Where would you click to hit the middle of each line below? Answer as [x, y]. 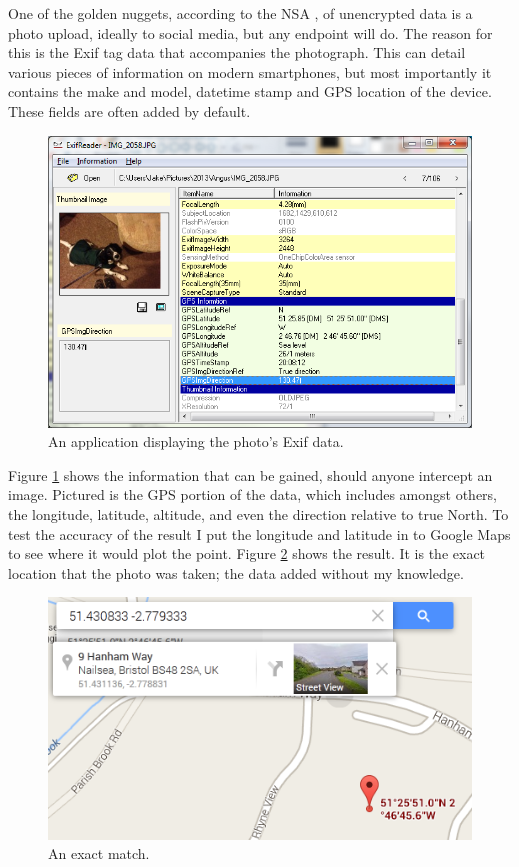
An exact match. [99, 853]
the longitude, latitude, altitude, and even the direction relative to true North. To [258, 514]
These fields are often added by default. [129, 110]
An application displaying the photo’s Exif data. [196, 441]
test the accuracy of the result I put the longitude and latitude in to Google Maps [259, 533]
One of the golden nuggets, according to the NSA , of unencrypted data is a [240, 13]
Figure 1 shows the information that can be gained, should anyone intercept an [250, 474]
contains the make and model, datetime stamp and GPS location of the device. [250, 91]
